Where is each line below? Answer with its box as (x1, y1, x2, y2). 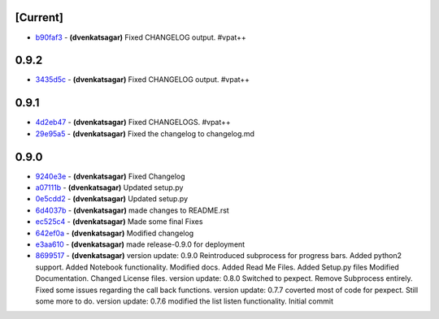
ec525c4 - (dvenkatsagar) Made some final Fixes (35, 217, 203, 226)
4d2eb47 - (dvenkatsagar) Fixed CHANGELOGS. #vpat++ (35, 118, 231, 127)
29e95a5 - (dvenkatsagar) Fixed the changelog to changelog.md (35, 128, 255, 138)
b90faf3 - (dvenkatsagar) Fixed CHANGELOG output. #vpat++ (35, 32, 247, 42)
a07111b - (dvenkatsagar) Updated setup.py (35, 183, 184, 192)
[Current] (15, 11, 64, 24)
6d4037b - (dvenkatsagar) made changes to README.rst (35, 205, 229, 215)
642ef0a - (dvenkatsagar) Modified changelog (35, 228, 194, 238)
